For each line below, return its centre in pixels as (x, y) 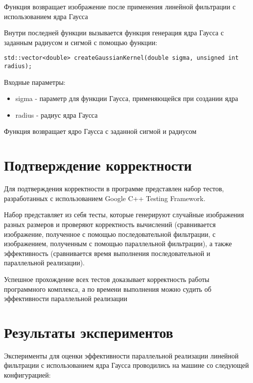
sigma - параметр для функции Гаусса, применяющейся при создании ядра (127, 98)
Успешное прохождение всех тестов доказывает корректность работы (107, 279)
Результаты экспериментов (89, 332)
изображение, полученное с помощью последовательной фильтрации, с (110, 234)
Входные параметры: (35, 82)
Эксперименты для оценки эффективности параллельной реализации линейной (121, 355)
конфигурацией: (27, 375)
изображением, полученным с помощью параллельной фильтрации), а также (118, 243)
